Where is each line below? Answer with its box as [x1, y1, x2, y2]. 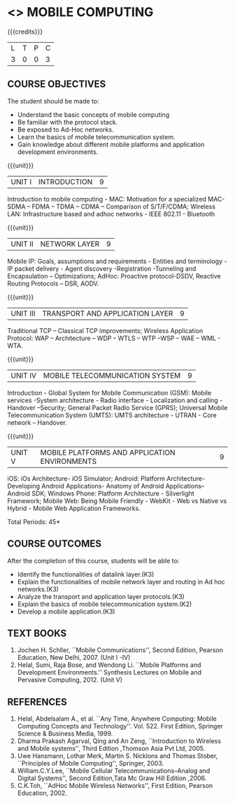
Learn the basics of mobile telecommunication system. [17, 132, 176, 141]
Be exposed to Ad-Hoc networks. [17, 125, 114, 134]
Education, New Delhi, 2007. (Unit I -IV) [17, 654, 131, 662]
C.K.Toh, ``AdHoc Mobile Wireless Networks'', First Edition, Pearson [17, 782, 213, 790]
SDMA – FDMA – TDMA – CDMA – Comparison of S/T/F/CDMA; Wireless [7, 202, 215, 211]
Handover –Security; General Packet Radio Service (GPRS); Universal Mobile [7, 403, 228, 411]
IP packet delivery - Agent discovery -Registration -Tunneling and [7, 264, 197, 273]
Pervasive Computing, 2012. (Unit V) [17, 676, 123, 684]
